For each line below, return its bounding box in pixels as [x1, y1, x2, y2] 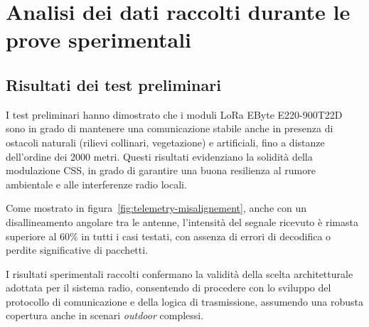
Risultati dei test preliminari [6, 73, 221, 95]
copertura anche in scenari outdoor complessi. [6, 308, 204, 323]
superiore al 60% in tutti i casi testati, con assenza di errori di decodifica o [6, 228, 331, 243]
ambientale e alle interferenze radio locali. [6, 176, 187, 191]
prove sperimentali [6, 25, 192, 54]
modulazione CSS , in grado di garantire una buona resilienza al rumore [6, 163, 316, 178]
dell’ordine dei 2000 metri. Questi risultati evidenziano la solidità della [6, 149, 313, 163]
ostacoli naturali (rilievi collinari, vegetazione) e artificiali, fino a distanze [6, 134, 325, 149]
